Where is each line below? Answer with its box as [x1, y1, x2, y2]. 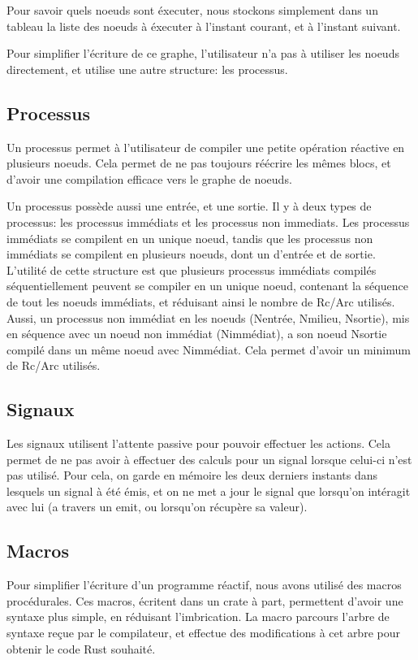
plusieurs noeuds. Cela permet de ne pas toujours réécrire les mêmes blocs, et [6, 154, 391, 172]
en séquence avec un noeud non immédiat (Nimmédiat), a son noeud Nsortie [6, 325, 387, 342]
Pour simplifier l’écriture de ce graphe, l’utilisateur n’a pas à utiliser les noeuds [6, 45, 399, 62]
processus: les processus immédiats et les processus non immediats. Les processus [6, 213, 410, 230]
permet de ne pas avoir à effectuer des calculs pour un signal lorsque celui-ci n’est [6, 450, 412, 467]
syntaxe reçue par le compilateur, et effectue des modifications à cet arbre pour [6, 624, 400, 641]
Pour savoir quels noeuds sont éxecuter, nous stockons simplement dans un [6, 2, 378, 18]
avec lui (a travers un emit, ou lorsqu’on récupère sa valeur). [6, 498, 308, 515]
